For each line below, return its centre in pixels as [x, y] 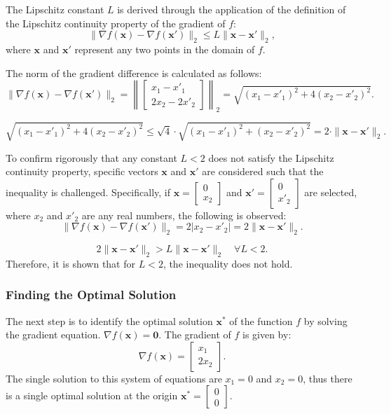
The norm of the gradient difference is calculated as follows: [134, 73]
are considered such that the [263, 171]
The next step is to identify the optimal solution [109, 320]
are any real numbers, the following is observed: [184, 215]
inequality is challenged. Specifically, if [88, 192]
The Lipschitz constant [55, 9]
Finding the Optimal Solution [91, 295]
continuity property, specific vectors [82, 171]
